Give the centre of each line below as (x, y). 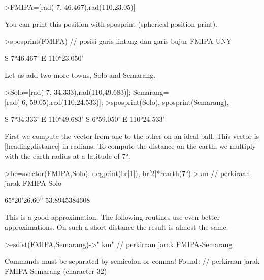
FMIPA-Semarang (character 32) (56, 271)
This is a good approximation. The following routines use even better (112, 217)
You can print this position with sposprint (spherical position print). (111, 24)
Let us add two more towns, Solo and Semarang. (80, 75)
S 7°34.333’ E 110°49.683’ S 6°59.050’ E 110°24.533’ (85, 119)
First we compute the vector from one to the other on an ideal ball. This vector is (132, 136)
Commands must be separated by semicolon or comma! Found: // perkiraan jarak (132, 261)
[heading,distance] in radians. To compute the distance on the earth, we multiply (130, 146)
